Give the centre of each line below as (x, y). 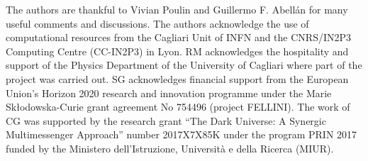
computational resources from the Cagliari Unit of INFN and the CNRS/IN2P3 (179, 37)
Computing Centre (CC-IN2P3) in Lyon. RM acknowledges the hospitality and (177, 51)
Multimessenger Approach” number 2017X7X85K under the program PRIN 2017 (182, 134)
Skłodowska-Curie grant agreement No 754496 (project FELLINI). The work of (178, 107)
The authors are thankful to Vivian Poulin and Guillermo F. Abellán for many (177, 9)
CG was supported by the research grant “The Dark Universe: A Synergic (166, 120)
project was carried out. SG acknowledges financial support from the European (177, 78)
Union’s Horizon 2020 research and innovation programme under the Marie (169, 93)
